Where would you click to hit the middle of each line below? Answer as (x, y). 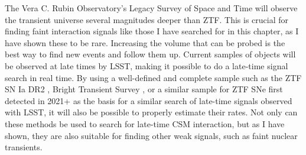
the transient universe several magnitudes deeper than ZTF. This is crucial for (147, 19)
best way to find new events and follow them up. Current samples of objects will (150, 54)
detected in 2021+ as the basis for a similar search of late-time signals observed (149, 100)
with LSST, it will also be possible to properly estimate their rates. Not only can (151, 112)
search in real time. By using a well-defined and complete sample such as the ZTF (153, 77)
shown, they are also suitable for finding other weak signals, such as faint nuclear (151, 135)
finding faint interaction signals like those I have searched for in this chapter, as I (152, 31)
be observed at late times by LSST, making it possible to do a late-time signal (147, 65)
